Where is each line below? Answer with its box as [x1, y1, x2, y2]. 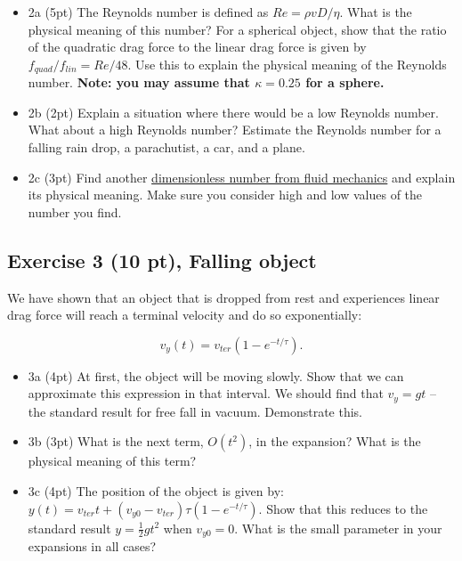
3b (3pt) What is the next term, [28, 432, 204, 451]
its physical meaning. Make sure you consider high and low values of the [28, 185, 423, 204]
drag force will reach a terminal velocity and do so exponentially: [7, 305, 362, 324]
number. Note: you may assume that [28, 73, 250, 92]
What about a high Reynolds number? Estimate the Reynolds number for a [28, 120, 442, 139]
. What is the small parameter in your [234, 518, 442, 537]
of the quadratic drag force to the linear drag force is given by [28, 37, 367, 56]
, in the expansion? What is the [248, 432, 421, 451]
